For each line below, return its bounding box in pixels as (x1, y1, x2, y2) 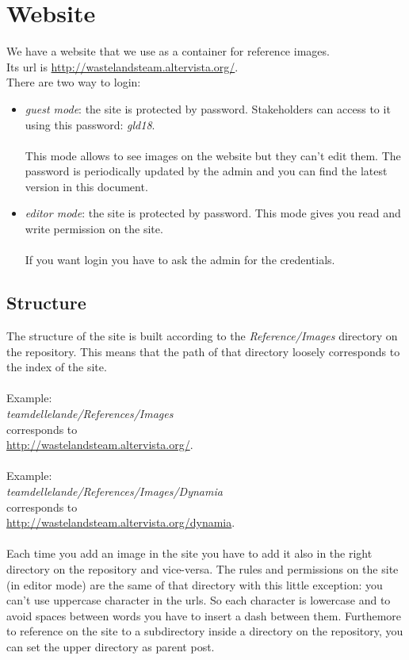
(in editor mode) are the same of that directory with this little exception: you (6, 576, 383, 593)
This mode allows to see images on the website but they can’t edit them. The (25, 147, 401, 163)
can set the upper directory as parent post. (6, 638, 215, 654)
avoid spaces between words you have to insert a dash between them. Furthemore (6, 607, 402, 624)
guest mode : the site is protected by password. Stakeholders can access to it (25, 100, 391, 117)
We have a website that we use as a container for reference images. (6, 43, 330, 59)
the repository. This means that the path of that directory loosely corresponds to (6, 343, 400, 359)
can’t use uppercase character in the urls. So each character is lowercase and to (6, 592, 391, 608)
